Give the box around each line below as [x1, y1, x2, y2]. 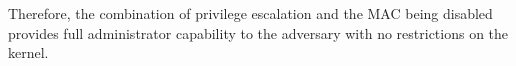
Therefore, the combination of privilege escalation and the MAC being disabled [8, 3, 493, 23]
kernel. [8, 42, 49, 63]
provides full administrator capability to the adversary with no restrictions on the [8, 22, 509, 43]
